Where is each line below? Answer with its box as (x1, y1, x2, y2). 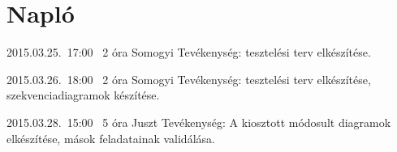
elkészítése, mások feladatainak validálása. (6, 129, 215, 146)
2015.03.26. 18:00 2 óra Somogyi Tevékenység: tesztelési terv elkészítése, (6, 70, 371, 87)
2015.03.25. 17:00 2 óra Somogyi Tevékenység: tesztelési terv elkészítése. (6, 44, 371, 61)
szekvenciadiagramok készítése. (6, 87, 160, 103)
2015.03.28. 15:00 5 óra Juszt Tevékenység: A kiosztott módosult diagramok (6, 113, 391, 130)
